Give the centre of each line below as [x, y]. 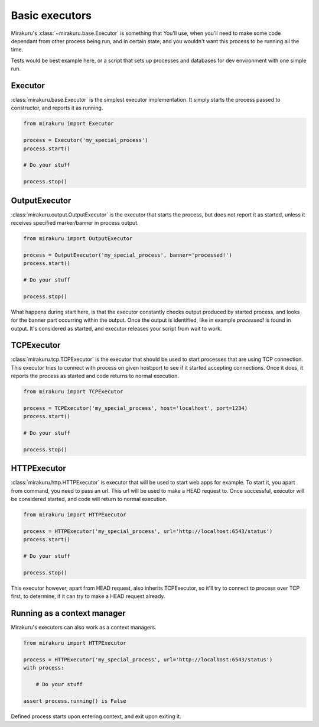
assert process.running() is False [75, 701]
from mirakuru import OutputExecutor [78, 239]
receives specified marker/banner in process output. [75, 223]
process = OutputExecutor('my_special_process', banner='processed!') [128, 255]
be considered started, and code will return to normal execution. [89, 499]
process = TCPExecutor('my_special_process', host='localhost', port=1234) [136, 408]
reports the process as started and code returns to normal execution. [95, 376]
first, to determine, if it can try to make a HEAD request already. [88, 596]
